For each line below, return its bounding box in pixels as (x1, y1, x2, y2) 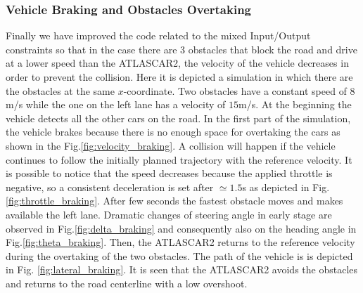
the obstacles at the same (6, 83, 115, 98)
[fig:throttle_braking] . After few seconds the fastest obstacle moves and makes (6, 193, 343, 208)
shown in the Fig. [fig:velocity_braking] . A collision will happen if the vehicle (6, 138, 336, 152)
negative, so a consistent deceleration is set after (6, 179, 214, 194)
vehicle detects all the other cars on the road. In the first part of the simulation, (6, 110, 351, 125)
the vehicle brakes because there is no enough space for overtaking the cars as (6, 124, 340, 139)
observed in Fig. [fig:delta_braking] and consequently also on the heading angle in (6, 221, 357, 235)
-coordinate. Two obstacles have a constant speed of (123, 83, 347, 98)
